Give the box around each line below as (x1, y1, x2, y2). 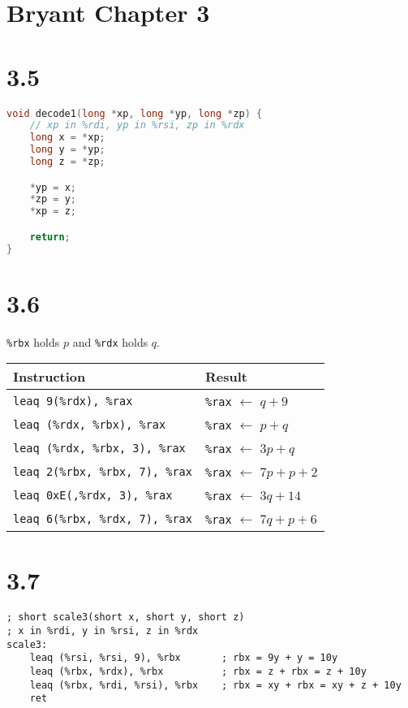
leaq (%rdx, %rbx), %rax (13, 417, 166, 431)
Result (204, 367, 247, 386)
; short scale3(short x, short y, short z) (6, 611, 245, 624)
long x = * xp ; (29, 132, 105, 144)
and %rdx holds (72, 333, 148, 350)
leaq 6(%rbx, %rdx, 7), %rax (13, 512, 192, 525)
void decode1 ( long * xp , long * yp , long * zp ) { (6, 107, 263, 119)
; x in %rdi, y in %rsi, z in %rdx (6, 625, 199, 637)
